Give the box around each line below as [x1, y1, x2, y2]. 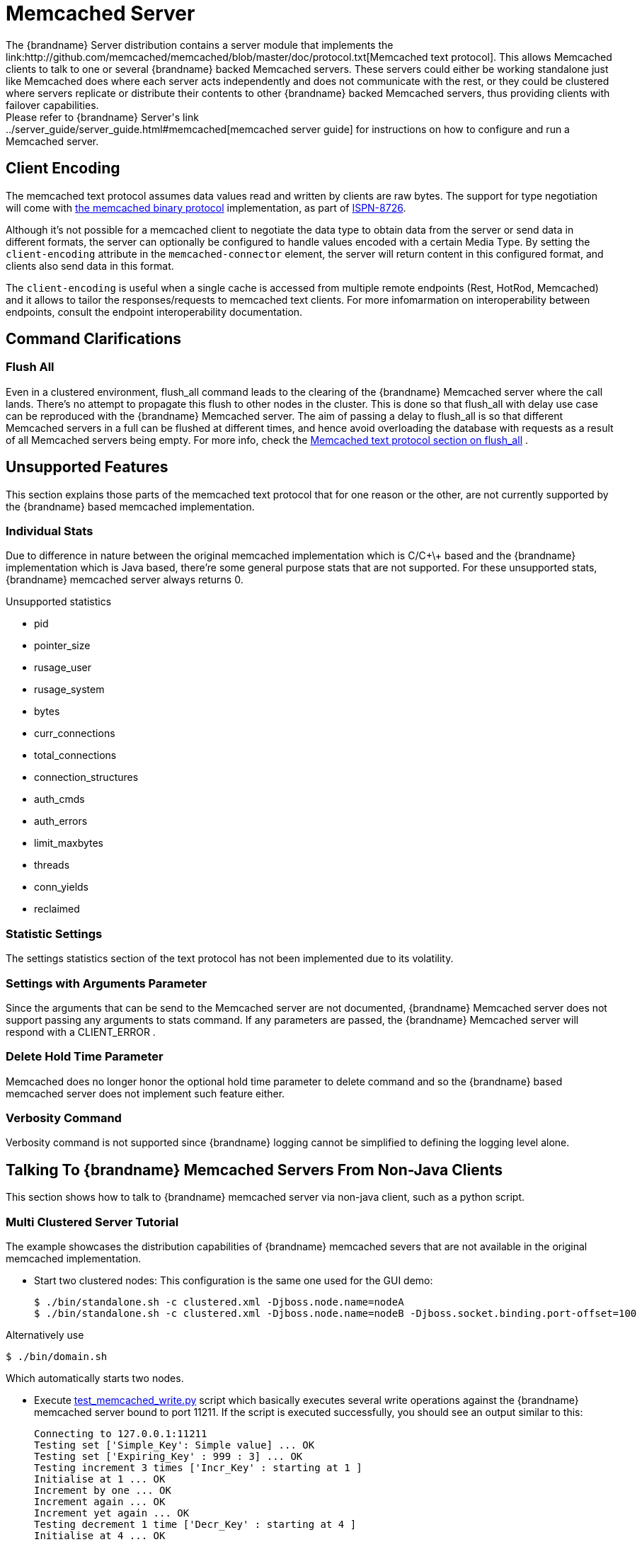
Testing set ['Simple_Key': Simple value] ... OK [34, 1439, 315, 1451]
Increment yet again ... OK [34, 1507, 190, 1519]
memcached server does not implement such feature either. [6, 1087, 285, 1100]
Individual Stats [6, 524, 93, 539]
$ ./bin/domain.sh [6, 1351, 108, 1362]
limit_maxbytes [34, 837, 104, 850]
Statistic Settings [6, 926, 103, 941]
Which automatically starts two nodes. [6, 1372, 184, 1384]
